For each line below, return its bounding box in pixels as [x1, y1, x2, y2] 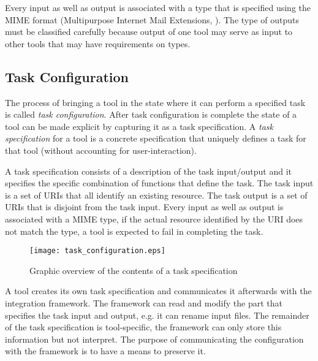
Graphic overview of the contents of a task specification [29, 264, 238, 276]
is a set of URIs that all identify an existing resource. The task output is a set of [5, 188, 308, 201]
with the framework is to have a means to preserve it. [5, 344, 206, 357]
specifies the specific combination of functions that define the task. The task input [5, 177, 314, 189]
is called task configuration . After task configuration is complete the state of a [5, 108, 297, 121]
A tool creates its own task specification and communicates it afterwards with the [5, 284, 312, 297]
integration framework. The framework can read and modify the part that [5, 296, 282, 309]
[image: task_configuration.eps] [29, 246, 165, 256]
